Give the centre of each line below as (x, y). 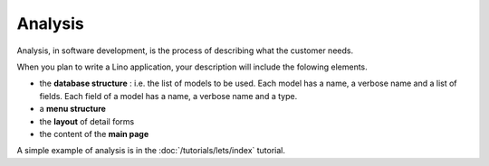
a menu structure (72, 109)
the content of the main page (94, 134)
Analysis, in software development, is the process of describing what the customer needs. (185, 51)
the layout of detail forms (87, 121)
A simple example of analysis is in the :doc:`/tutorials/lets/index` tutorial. (151, 151)
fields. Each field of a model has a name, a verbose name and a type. (168, 96)
